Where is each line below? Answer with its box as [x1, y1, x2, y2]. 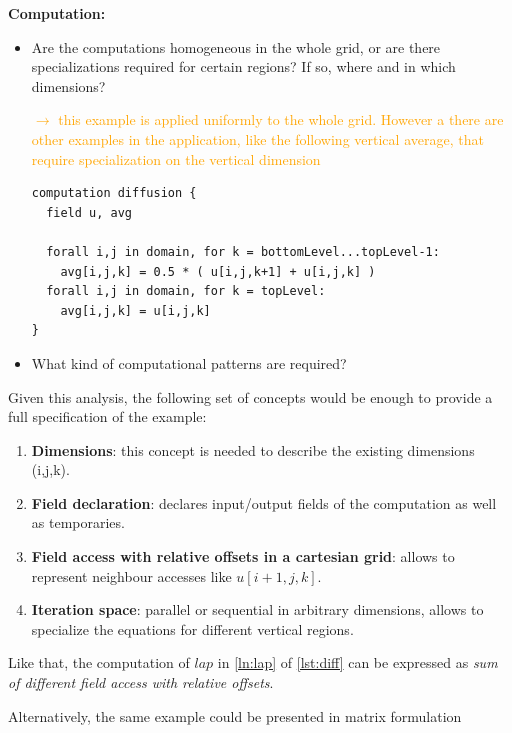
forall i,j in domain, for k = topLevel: [46, 284, 326, 299]
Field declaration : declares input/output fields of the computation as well [31, 492, 497, 513]
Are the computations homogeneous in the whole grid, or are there [31, 36, 441, 57]
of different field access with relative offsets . [8, 672, 274, 693]
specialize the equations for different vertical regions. [31, 618, 354, 639]
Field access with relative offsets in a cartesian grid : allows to [31, 546, 455, 567]
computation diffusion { [31, 186, 197, 201]
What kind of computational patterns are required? [31, 352, 347, 373]
